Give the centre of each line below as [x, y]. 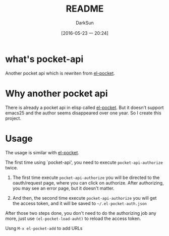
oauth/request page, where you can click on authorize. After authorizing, [88, 183]
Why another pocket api [57, 93]
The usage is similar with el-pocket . [42, 152]
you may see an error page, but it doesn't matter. [63, 188]
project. [13, 118]
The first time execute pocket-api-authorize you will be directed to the [86, 178]
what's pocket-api [44, 59]
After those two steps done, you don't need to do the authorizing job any [81, 213]
